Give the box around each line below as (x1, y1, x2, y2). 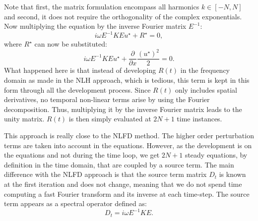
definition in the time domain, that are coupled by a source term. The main (4, 159, 234, 169)
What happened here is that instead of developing (4, 65, 156, 75)
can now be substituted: (34, 39, 107, 49)
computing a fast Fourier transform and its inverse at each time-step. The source (4, 188, 250, 199)
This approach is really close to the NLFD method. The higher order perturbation (4, 130, 254, 140)
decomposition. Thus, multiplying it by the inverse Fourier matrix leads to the (4, 104, 242, 114)
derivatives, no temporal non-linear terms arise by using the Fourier (4, 94, 210, 105)
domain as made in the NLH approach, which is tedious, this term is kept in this (4, 75, 250, 85)
